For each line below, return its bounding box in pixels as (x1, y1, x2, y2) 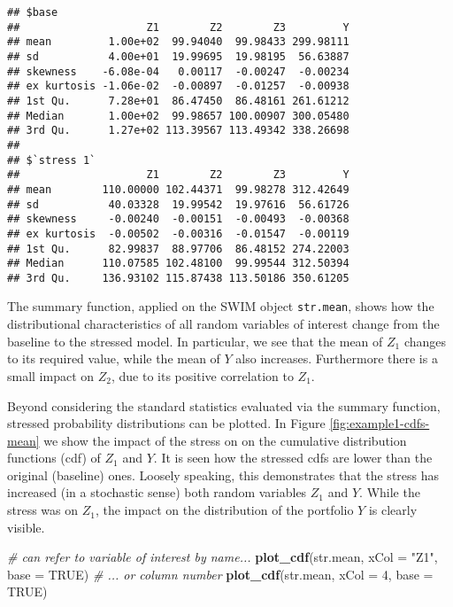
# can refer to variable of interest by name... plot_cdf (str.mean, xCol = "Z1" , (7, 548, 438, 566)
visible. (7, 518, 45, 536)
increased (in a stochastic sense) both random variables (7, 483, 307, 502)
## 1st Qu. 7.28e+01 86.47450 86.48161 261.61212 (7, 94, 349, 107)
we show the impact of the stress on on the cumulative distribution (43, 431, 407, 449)
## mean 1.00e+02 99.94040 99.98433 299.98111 (7, 35, 349, 49)
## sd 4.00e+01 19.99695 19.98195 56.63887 (7, 50, 349, 63)
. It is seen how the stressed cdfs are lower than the (153, 448, 433, 467)
